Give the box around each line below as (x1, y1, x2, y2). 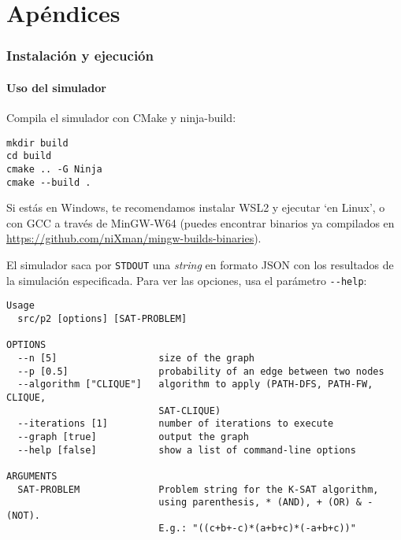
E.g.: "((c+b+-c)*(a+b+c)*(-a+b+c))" (158, 523, 356, 534)
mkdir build (6, 137, 69, 149)
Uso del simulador (6, 79, 106, 95)
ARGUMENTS (6, 470, 58, 482)
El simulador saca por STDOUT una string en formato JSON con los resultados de (6, 257, 394, 273)
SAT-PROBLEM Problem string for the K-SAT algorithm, (17, 483, 379, 495)
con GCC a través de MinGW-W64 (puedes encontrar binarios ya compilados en (6, 214, 395, 231)
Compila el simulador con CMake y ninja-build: (6, 109, 236, 126)
